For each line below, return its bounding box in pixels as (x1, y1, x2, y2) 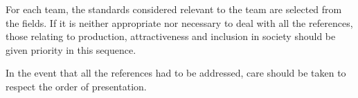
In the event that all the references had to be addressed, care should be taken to (6, 66, 346, 80)
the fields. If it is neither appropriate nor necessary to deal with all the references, (6, 15, 353, 30)
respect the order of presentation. (6, 79, 147, 93)
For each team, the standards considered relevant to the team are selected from (6, 2, 342, 16)
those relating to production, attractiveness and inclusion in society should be (6, 29, 336, 43)
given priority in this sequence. (6, 42, 136, 57)
